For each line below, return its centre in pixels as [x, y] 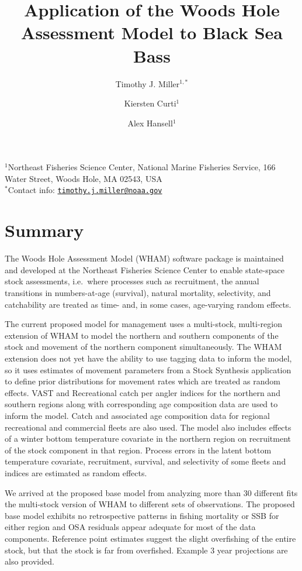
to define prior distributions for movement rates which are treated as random [143, 381]
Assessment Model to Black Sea [152, 32]
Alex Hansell [150, 123]
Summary [44, 230]
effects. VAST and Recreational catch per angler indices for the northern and [143, 392]
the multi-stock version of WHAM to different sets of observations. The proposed [150, 504]
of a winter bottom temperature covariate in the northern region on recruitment [148, 438]
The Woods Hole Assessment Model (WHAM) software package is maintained [144, 258]
